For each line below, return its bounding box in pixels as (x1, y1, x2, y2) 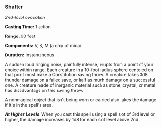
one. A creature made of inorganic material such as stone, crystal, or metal (5, 82, 156, 88)
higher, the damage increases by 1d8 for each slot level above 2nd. (5, 117, 140, 123)
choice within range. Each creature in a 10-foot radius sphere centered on (5, 67, 154, 73)
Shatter (5, 3, 23, 10)
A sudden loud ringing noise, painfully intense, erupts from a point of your (5, 62, 154, 68)
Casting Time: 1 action (5, 24, 51, 30)
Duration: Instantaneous (5, 52, 55, 58)
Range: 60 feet (5, 33, 36, 39)
